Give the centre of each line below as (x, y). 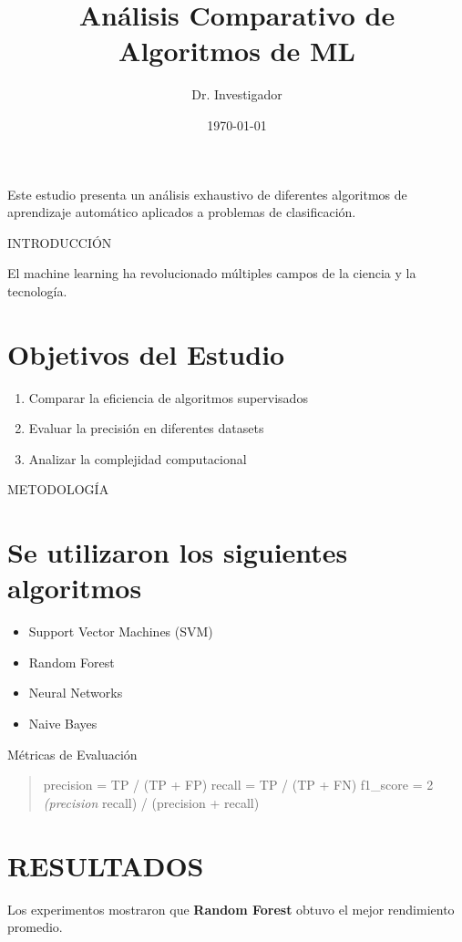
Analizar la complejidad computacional (138, 458)
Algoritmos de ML (237, 51)
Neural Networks (76, 693)
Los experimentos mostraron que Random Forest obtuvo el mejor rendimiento (231, 909)
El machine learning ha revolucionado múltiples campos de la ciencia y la (212, 273)
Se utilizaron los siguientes (178, 552)
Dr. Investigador (237, 94)
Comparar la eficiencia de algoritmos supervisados (168, 397)
